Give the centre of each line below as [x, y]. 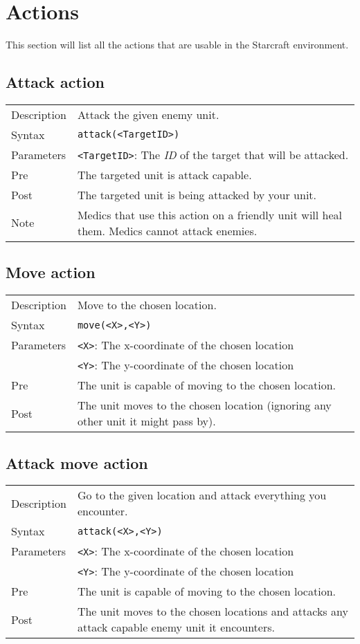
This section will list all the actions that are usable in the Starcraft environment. [177, 45]
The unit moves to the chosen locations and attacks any [213, 611]
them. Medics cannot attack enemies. [167, 230]
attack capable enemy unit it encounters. [176, 627]
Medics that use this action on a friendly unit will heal [210, 214]
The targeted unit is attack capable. [164, 174]
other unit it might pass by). [146, 421]
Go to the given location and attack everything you [202, 495]
